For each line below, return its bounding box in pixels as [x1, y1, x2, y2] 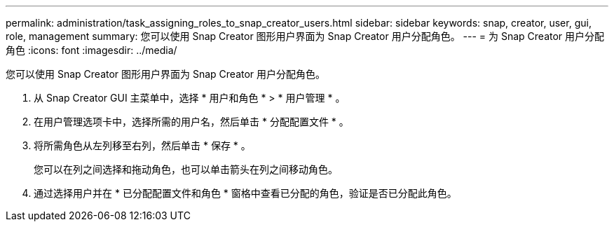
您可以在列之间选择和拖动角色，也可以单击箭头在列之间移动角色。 [34, 163, 338, 175]
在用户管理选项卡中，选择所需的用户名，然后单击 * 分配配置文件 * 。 [34, 116, 349, 128]
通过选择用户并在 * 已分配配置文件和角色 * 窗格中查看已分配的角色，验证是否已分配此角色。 [34, 187, 457, 199]
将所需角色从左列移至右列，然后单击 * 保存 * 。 [34, 139, 251, 151]
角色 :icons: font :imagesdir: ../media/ [6, 44, 177, 56]
